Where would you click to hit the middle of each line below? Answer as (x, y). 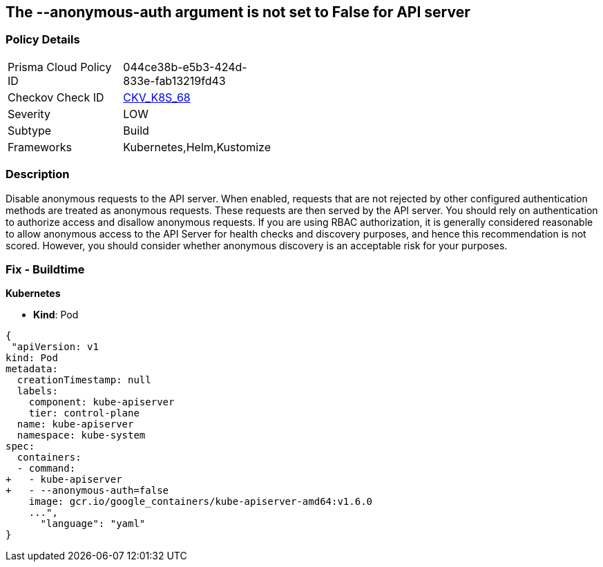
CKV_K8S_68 (157, 97)
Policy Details (43, 40)
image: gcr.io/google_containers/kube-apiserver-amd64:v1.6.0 (201, 502)
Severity (29, 114)
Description (38, 174)
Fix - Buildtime (45, 269)
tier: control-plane (84, 413)
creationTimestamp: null (84, 380)
